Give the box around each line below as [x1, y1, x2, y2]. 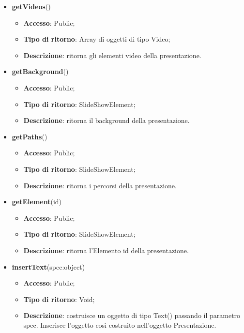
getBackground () [12, 66, 69, 76]
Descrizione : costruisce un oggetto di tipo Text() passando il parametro [23, 310, 241, 320]
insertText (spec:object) [12, 261, 85, 272]
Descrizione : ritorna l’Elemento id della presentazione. [23, 245, 189, 255]
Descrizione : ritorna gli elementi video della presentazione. [23, 50, 201, 60]
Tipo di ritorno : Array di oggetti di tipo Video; [23, 34, 170, 44]
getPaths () [12, 131, 47, 141]
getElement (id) [12, 197, 62, 207]
